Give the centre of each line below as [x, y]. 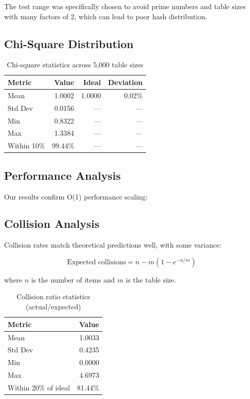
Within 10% [26, 146]
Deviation [125, 82]
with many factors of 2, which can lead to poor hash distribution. [106, 16]
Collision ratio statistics [53, 296]
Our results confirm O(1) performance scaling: [76, 196]
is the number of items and [73, 279]
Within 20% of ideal [39, 387]
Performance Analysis [62, 175]
